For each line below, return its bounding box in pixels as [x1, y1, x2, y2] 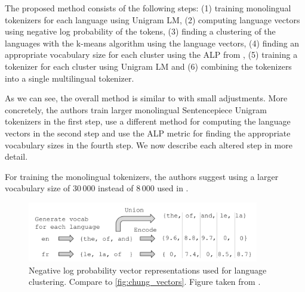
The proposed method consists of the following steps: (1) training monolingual [5, 2, 291, 14]
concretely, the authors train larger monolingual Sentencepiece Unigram [5, 103, 267, 116]
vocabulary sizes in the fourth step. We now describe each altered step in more [5, 138, 292, 151]
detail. [5, 150, 28, 163]
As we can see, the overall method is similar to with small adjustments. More [5, 92, 288, 104]
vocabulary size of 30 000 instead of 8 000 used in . [5, 182, 189, 194]
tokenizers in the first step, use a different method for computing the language [5, 115, 291, 128]
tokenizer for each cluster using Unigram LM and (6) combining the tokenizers [5, 60, 292, 72]
